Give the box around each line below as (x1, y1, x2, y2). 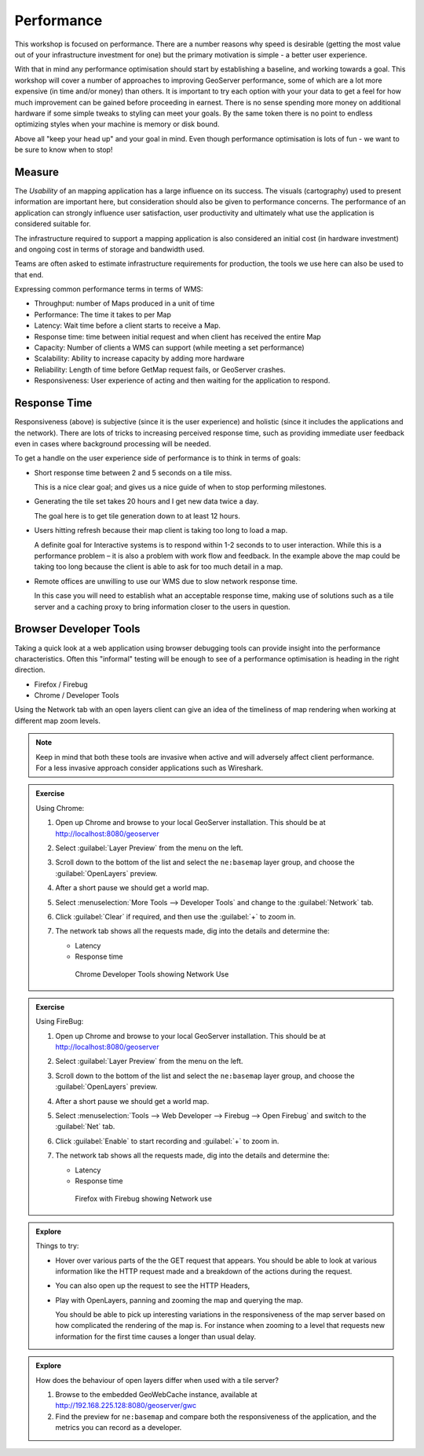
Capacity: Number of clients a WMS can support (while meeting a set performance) (34, 343, 305, 353)
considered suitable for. (14, 219, 92, 229)
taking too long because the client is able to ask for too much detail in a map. (34, 562, 283, 571)
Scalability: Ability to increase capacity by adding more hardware (34, 354, 245, 363)
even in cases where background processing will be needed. (14, 438, 211, 448)
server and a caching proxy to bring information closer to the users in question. (34, 602, 291, 611)
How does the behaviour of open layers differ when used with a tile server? (35, 1375, 279, 1384)
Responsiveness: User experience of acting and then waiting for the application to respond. (34, 376, 331, 385)
